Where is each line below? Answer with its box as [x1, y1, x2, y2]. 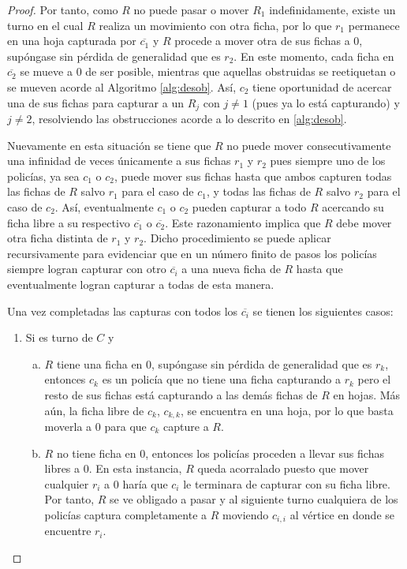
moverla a [44, 417, 92, 434]
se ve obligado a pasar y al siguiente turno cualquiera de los [110, 491, 398, 507]
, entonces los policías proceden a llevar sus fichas [145, 444, 384, 461]
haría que [122, 475, 168, 492]
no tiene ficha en [56, 444, 136, 461]
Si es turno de [25, 329, 93, 346]
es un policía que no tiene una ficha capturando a [102, 371, 341, 387]
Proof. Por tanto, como [7, 2, 118, 17]
